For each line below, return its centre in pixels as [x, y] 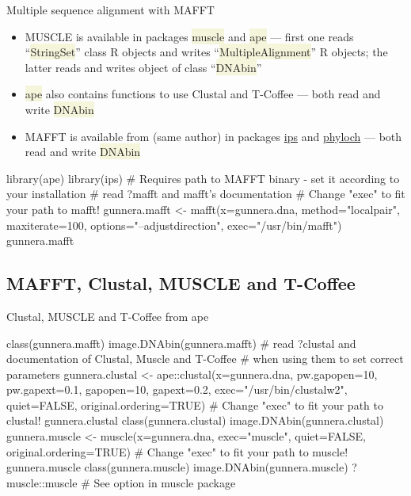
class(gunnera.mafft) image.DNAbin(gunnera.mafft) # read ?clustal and [181, 343]
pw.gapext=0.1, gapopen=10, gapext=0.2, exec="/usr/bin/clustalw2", [177, 389]
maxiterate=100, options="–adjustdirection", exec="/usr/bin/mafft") [174, 225]
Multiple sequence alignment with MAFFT [110, 10]
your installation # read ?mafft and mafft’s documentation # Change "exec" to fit [206, 194]
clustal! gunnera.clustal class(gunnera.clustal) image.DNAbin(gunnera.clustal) [195, 420]
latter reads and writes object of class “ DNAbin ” [143, 67]
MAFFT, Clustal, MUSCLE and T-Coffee [181, 283]
